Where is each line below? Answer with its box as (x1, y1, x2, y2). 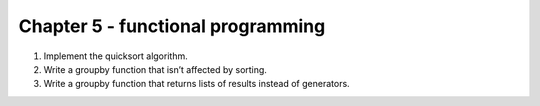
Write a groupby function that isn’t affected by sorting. (43, 63, 267, 75)
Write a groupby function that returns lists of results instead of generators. (43, 78, 350, 90)
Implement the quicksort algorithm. (43, 50, 189, 62)
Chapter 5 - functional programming (18, 15, 326, 37)
